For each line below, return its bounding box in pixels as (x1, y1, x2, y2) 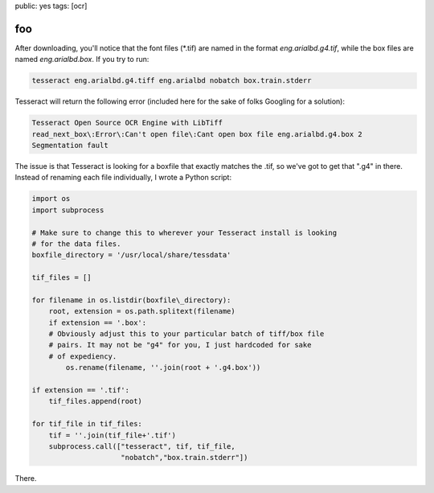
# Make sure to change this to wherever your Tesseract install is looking (31, 228, 338, 237)
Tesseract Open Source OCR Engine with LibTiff (31, 118, 223, 128)
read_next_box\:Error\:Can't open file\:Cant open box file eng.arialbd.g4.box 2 (31, 129, 363, 138)
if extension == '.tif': (31, 386, 130, 395)
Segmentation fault (31, 141, 108, 150)
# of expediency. (48, 351, 117, 361)
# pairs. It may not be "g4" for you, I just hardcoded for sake (48, 340, 312, 350)
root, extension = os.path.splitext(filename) (48, 306, 236, 316)
